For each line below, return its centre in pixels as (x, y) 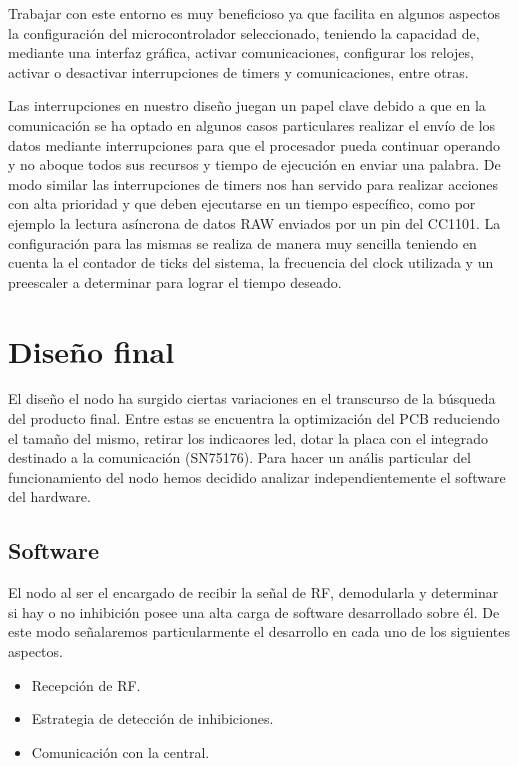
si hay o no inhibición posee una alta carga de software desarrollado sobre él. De (254, 611)
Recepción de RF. (86, 684)
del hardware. (49, 496)
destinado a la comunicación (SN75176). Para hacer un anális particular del (239, 457)
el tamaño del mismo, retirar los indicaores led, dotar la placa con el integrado (248, 437)
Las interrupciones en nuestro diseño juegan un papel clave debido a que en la (247, 105)
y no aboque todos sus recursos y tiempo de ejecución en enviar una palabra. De (254, 164)
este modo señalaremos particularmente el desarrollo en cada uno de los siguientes (259, 631)
